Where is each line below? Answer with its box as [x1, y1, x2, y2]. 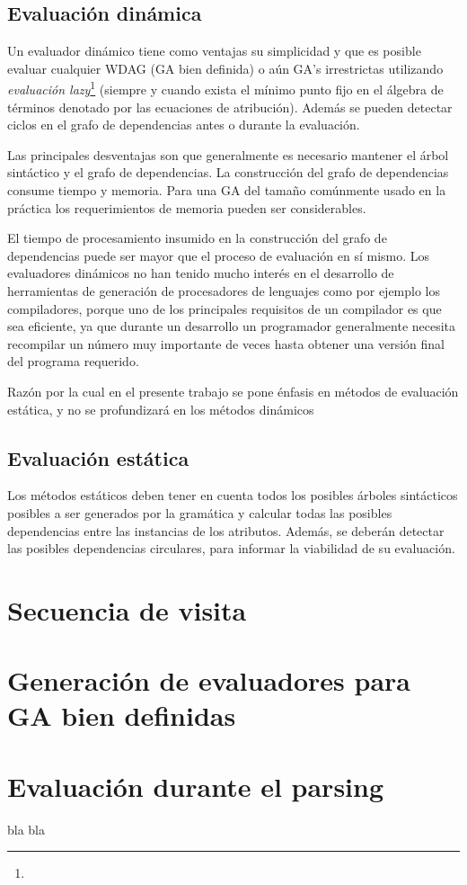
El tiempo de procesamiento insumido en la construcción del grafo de [7, 228, 387, 247]
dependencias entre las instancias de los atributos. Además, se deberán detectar [7, 521, 445, 540]
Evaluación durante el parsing [7, 767, 384, 804]
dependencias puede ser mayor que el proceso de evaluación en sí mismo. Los [7, 246, 430, 264]
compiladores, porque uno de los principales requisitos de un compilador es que [7, 299, 442, 317]
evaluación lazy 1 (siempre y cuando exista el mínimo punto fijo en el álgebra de [7, 77, 444, 99]
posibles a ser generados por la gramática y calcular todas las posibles [7, 503, 392, 522]
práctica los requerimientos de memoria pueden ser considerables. [7, 198, 366, 217]
